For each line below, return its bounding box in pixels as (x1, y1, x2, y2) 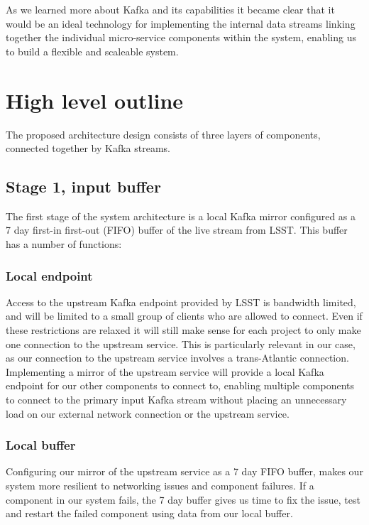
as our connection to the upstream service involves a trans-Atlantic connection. (6, 350, 349, 365)
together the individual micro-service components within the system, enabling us (6, 30, 357, 45)
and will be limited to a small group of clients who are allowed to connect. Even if (6, 308, 363, 323)
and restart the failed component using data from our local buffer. (6, 506, 293, 521)
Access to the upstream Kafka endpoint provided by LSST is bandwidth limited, (6, 294, 356, 309)
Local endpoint (6, 266, 93, 284)
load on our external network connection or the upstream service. (6, 406, 290, 421)
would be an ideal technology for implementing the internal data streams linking (6, 16, 356, 31)
